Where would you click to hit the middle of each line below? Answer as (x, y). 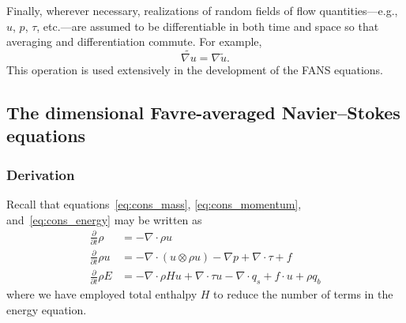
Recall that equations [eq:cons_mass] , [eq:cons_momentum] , (154, 203)
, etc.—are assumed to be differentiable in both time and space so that (208, 26)
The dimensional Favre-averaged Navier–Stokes (203, 112)
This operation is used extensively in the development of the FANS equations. (195, 69)
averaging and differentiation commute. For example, (134, 41)
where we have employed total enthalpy (102, 294)
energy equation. (47, 309)
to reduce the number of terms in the (303, 294)
